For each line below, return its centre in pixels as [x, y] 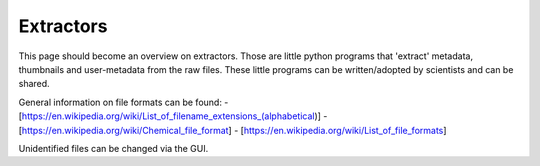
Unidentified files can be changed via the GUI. [113, 148]
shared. [34, 84]
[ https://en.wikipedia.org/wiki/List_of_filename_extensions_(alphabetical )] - [173, 116]
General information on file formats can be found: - [123, 102]
